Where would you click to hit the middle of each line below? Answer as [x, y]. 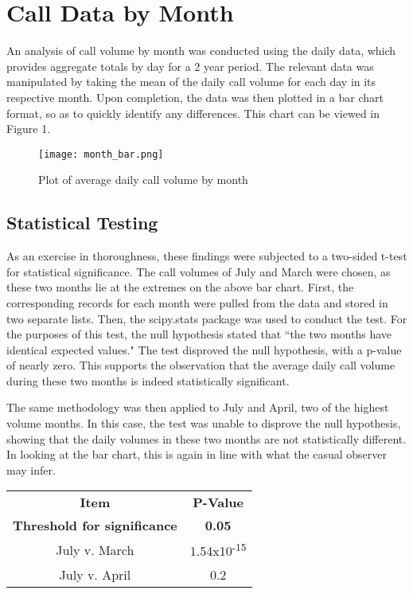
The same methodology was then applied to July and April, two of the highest [198, 407]
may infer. [31, 469]
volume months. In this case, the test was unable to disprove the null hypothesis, [204, 423]
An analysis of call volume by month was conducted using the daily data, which [201, 51]
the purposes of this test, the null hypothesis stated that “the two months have [199, 334]
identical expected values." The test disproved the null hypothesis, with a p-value [204, 349]
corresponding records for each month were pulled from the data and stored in [197, 302]
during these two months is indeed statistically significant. [148, 380]
